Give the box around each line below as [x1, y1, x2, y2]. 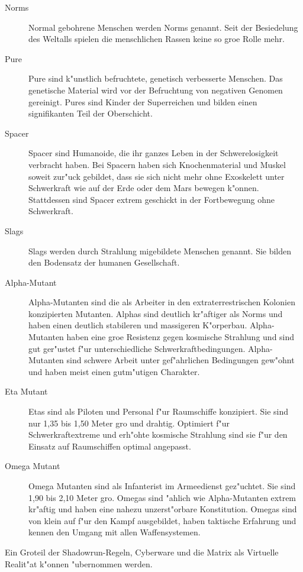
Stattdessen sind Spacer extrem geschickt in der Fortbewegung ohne [28, 193, 275, 205]
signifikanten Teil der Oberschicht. [28, 107, 153, 119]
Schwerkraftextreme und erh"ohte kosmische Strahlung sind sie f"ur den [28, 428, 288, 441]
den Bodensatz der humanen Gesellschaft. [28, 256, 180, 269]
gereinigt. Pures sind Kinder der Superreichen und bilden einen [28, 95, 257, 108]
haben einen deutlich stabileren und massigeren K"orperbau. [28, 319, 247, 331]
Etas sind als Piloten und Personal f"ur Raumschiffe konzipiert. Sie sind [28, 405, 289, 418]
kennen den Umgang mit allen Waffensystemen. [28, 526, 201, 538]
